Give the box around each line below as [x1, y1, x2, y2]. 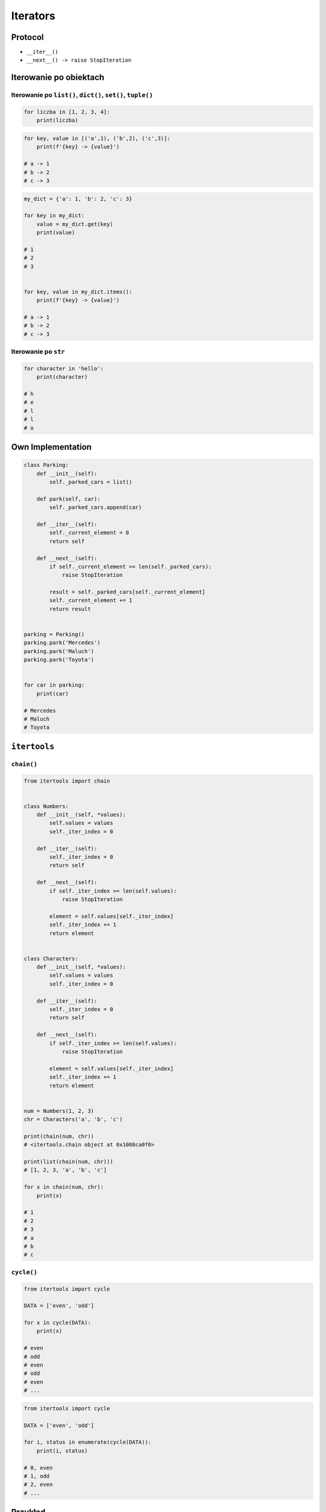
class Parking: [24, 461, 69, 469]
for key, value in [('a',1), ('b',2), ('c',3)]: [24, 135, 171, 142]
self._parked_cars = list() [49, 478, 133, 486]
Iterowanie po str [11, 348, 65, 356]
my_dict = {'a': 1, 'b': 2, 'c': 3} [24, 195, 133, 202]
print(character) [36, 374, 88, 380]
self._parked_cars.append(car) [49, 504, 142, 511]
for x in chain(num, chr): [24, 1184, 104, 1191]
